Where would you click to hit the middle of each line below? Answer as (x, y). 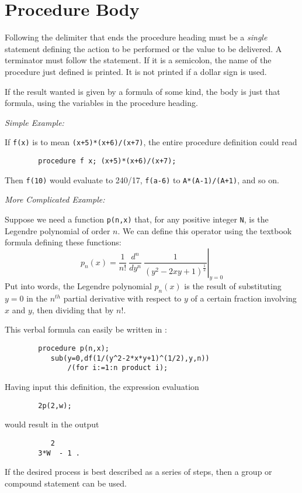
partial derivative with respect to (122, 298)
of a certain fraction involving (244, 298)
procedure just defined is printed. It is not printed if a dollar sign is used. (136, 71)
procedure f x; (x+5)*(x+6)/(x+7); (107, 161)
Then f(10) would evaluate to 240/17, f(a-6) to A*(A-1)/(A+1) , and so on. (142, 179)
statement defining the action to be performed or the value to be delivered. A (143, 48)
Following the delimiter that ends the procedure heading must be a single (136, 37)
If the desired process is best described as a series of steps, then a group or (138, 472)
